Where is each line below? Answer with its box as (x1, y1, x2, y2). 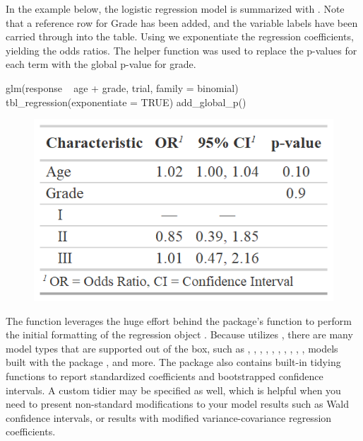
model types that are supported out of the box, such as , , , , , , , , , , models (6, 340, 338, 355)
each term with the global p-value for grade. (6, 57, 196, 71)
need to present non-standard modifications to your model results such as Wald (6, 396, 350, 411)
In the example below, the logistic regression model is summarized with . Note (6, 1, 345, 16)
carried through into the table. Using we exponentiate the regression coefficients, (6, 29, 354, 44)
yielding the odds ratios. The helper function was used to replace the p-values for (6, 42, 357, 57)
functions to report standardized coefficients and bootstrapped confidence (6, 369, 323, 384)
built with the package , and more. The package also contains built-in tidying (6, 355, 341, 370)
